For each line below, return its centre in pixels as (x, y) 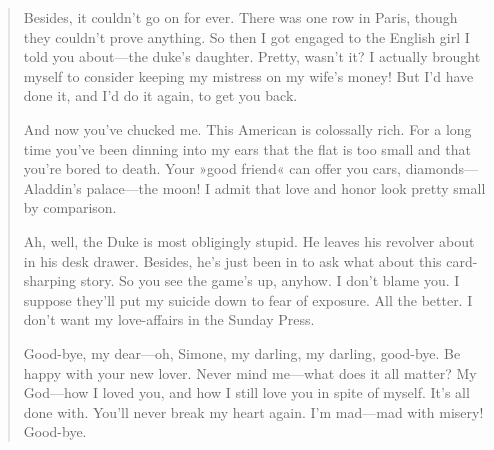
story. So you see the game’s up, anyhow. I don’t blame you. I (270, 280)
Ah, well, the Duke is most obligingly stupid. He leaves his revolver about (249, 240)
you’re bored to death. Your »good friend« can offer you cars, (212, 168)
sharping (50, 280)
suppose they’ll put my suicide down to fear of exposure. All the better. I (248, 299)
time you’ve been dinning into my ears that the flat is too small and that (247, 148)
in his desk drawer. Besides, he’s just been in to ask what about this (232, 260)
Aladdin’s (52, 187)
